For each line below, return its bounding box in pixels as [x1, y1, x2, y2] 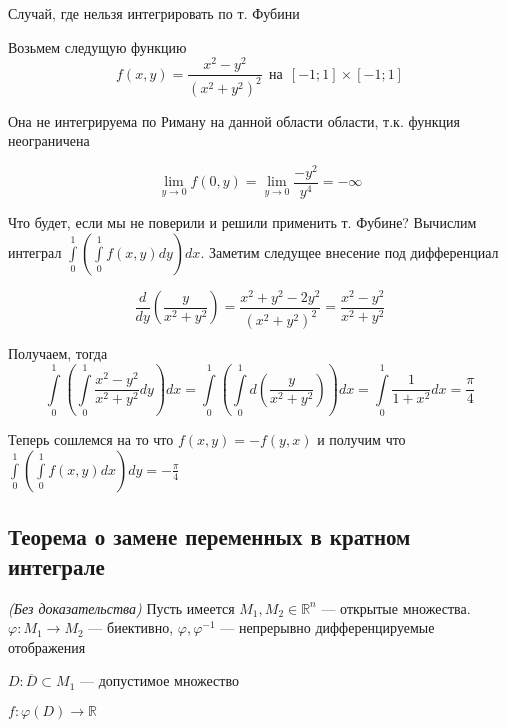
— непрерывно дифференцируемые [220, 617, 435, 638]
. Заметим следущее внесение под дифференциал [200, 241, 499, 262]
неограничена [8, 130, 90, 151]
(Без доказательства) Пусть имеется [8, 597, 235, 618]
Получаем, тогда [8, 343, 108, 364]
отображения [8, 636, 86, 657]
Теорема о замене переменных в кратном [8, 521, 411, 552]
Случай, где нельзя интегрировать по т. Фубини [8, 3, 300, 23]
